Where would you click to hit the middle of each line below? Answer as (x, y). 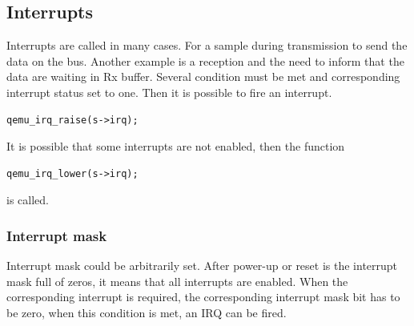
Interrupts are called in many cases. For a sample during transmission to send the (207, 45)
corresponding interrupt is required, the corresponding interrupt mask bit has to (203, 297)
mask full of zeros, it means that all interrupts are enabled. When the (177, 281)
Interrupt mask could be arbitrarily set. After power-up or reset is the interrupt (202, 266)
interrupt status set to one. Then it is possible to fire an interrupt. (169, 92)
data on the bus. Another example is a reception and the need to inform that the (205, 60)
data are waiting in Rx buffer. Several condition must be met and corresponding (203, 76)
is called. (28, 200)
